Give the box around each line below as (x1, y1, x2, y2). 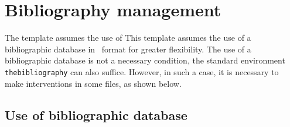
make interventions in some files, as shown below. (5, 77, 182, 89)
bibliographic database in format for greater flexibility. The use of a (5, 43, 251, 55)
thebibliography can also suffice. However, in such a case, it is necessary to (5, 65, 279, 77)
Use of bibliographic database (5, 105, 187, 124)
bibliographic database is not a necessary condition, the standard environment (5, 54, 285, 66)
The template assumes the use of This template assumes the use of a (5, 31, 251, 44)
